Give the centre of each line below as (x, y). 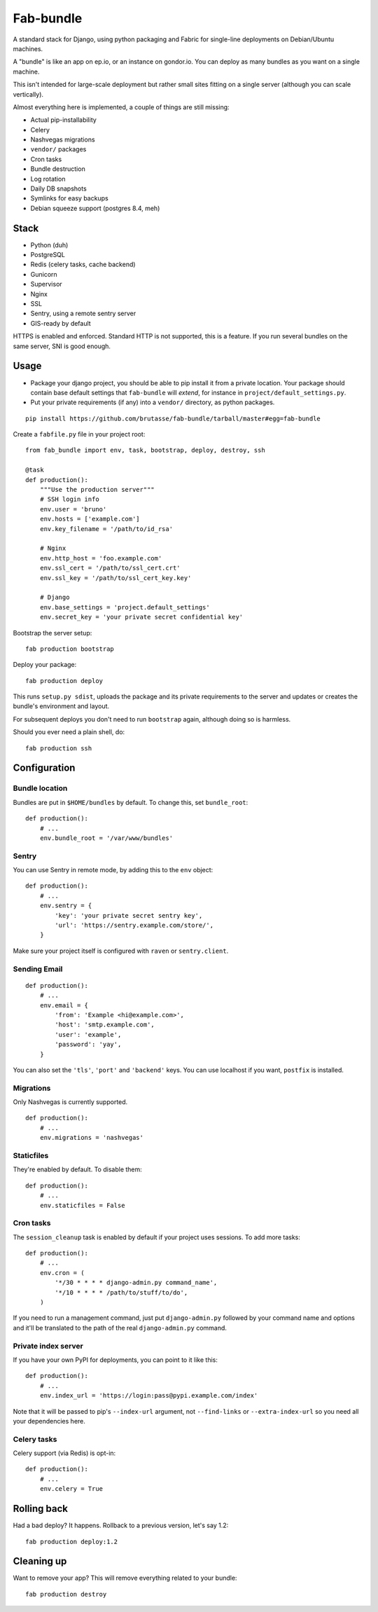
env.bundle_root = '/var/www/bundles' (106, 838)
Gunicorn (44, 274)
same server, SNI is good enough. (62, 346)
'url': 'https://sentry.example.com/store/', (134, 925)
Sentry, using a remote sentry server (83, 314)
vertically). (28, 94)
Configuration (44, 768)
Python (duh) (49, 244)
